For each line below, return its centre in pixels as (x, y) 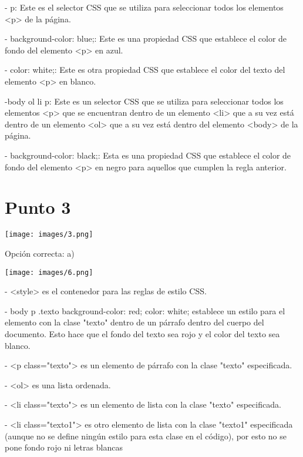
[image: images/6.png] (49, 272)
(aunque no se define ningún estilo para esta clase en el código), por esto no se (146, 436)
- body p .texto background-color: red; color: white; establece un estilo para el (145, 310)
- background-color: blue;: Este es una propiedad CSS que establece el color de (146, 38)
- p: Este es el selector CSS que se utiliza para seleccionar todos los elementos (144, 7)
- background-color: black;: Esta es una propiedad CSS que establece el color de (148, 155)
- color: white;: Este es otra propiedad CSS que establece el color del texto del (145, 70)
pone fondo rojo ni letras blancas (64, 447)
